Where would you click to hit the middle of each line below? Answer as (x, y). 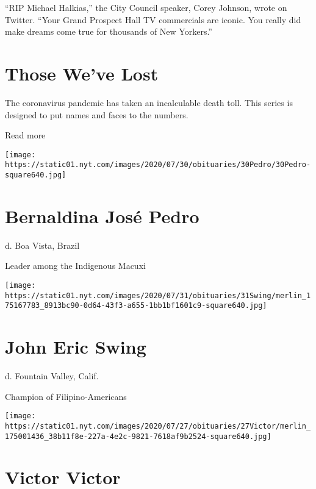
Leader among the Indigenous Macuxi (75, 266)
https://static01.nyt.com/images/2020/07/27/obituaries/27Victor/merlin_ (158, 426)
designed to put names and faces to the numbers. (97, 114)
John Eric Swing (76, 347)
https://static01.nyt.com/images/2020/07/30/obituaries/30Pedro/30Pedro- (158, 165)
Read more (25, 135)
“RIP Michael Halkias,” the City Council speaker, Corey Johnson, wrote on (146, 7)
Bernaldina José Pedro (102, 216)
